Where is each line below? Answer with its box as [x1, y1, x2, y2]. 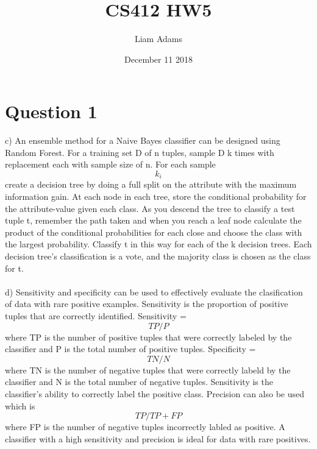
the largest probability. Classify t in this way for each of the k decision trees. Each [5, 238, 312, 250]
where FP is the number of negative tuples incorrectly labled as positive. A [5, 420, 285, 433]
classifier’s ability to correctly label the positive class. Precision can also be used [5, 387, 305, 400]
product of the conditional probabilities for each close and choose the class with [5, 225, 302, 238]
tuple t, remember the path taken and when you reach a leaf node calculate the [5, 214, 302, 227]
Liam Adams [134, 32, 183, 45]
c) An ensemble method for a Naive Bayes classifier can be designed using [5, 134, 280, 147]
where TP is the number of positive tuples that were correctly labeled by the [5, 330, 292, 343]
